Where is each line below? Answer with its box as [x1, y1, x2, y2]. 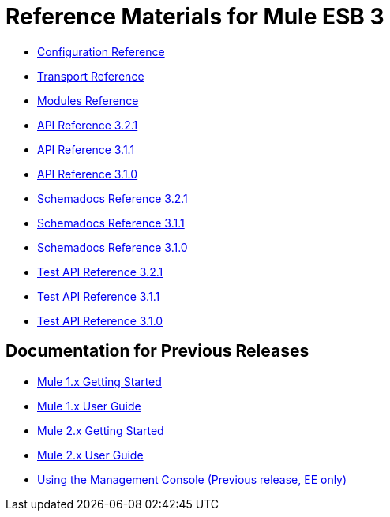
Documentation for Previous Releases [6, 341, 309, 362]
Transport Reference [37, 69, 144, 83]
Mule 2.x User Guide [37, 448, 144, 462]
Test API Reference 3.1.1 [37, 289, 160, 303]
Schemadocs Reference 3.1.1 [37, 215, 185, 230]
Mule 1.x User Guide [37, 399, 141, 413]
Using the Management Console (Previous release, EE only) [37, 472, 347, 486]
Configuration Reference [37, 44, 165, 58]
